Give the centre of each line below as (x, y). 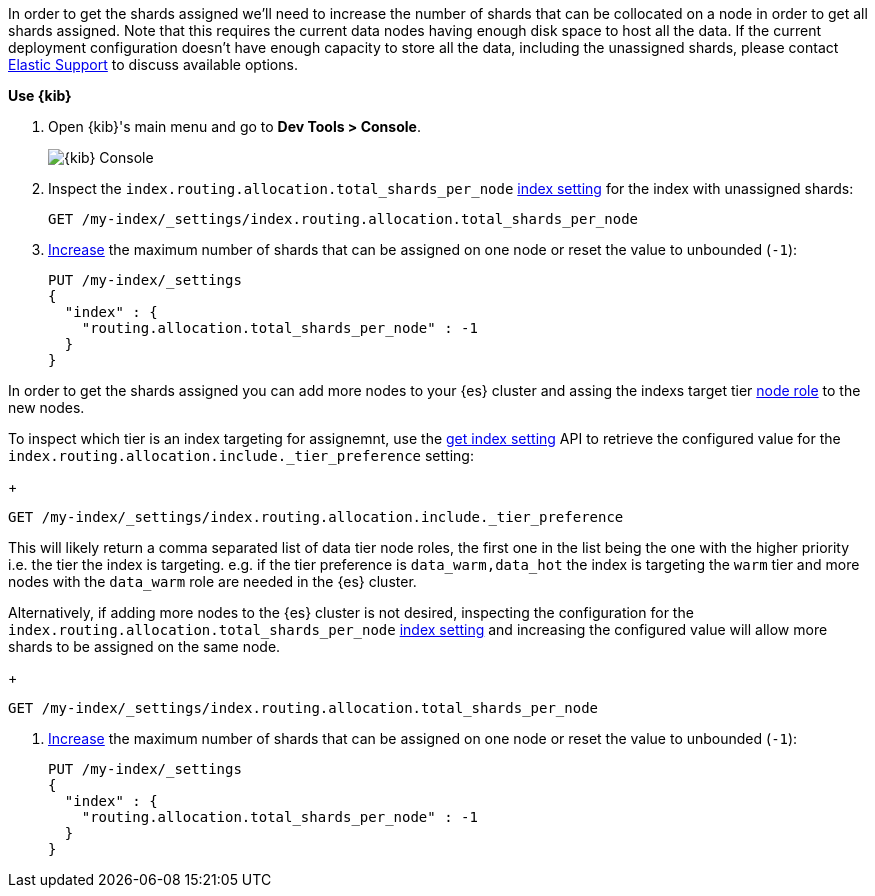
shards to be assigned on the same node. (144, 646)
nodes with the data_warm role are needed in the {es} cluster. (212, 581)
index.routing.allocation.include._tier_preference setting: (241, 455)
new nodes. (46, 407)
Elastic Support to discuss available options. (153, 64)
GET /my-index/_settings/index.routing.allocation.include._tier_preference (316, 517)
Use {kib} (40, 95)
